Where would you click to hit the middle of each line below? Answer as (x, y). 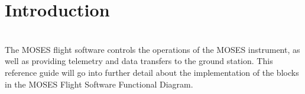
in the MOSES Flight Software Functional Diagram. (99, 84)
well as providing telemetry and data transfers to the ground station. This (139, 61)
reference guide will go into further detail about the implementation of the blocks (152, 72)
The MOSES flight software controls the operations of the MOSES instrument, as (152, 49)
